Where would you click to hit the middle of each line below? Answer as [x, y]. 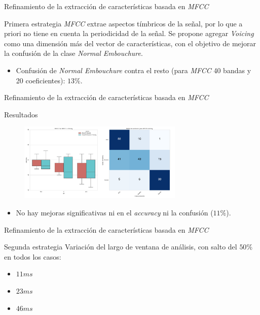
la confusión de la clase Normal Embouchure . [73, 53]
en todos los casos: [33, 256]
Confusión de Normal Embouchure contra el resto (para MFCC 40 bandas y [134, 70]
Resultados [21, 114]
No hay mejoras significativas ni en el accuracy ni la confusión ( [115, 213]
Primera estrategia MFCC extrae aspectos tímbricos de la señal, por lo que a [123, 23]
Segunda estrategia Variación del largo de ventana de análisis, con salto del [121, 247]
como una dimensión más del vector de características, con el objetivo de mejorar [130, 43]
